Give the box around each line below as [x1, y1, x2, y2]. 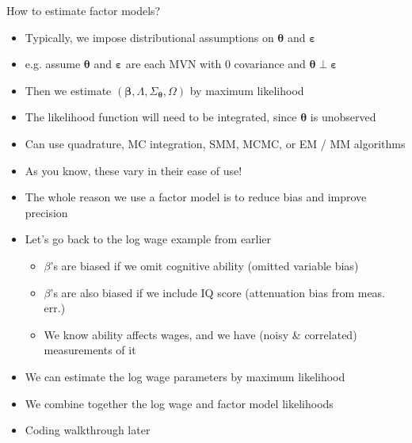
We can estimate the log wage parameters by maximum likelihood [25, 368, 345, 384]
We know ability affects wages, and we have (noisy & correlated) [44, 326, 357, 342]
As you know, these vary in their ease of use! [25, 162, 242, 178]
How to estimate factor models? [6, 2, 161, 18]
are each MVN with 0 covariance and [125, 55, 306, 72]
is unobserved [310, 109, 376, 125]
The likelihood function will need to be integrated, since [25, 109, 297, 125]
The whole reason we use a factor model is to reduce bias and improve [25, 189, 367, 205]
